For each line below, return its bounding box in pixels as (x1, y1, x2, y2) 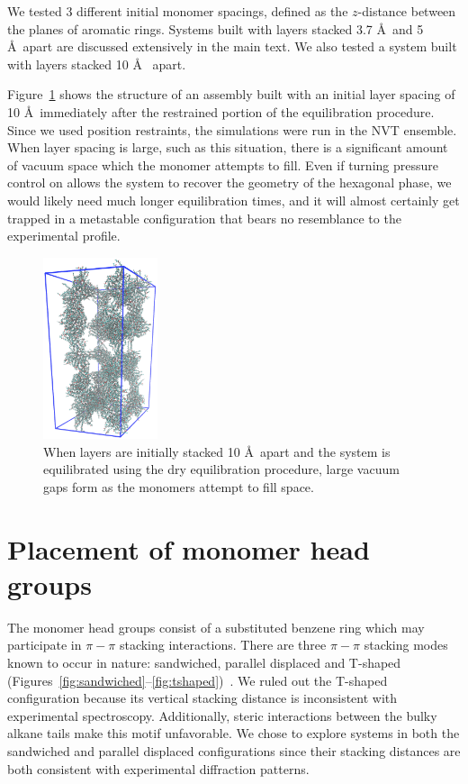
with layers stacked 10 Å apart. (7, 54, 186, 73)
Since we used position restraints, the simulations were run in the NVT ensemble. (7, 120, 457, 139)
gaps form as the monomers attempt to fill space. (43, 477, 314, 496)
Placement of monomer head (7, 530, 370, 567)
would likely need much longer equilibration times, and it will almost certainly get (7, 190, 460, 209)
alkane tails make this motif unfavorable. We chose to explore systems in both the (7, 724, 460, 743)
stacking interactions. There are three (119, 635, 327, 654)
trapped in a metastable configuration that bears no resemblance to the (7, 208, 401, 227)
